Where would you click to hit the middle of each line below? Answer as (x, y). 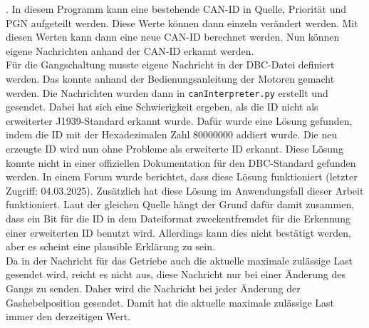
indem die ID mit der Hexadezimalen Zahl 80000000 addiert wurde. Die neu (172, 134)
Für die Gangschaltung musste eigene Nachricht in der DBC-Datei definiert (170, 65)
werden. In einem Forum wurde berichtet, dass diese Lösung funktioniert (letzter (182, 176)
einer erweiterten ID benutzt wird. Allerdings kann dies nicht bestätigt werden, (178, 232)
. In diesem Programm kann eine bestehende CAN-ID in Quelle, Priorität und (176, 9)
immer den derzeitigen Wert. (68, 316)
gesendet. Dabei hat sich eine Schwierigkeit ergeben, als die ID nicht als (162, 107)
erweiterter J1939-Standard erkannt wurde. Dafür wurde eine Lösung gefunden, (179, 120)
